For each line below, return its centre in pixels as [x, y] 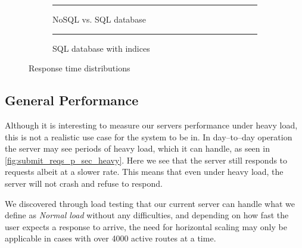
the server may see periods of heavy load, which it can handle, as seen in [137, 148]
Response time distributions [80, 68]
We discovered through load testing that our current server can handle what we [150, 203]
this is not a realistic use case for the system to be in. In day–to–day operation [149, 136]
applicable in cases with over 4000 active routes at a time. [110, 238]
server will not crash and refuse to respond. [84, 183]
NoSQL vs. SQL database [99, 19]
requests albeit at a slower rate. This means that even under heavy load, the [144, 172]
